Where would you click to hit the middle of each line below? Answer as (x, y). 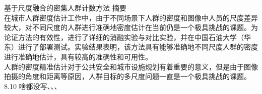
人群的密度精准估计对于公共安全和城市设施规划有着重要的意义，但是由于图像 (131, 66)
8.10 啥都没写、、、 (33, 86)
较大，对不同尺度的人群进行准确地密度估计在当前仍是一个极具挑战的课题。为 (131, 27)
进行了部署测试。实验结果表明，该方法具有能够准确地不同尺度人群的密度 (138, 47)
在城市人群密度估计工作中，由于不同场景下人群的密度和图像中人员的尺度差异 (131, 17)
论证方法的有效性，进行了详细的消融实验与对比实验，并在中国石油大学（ (124, 37)
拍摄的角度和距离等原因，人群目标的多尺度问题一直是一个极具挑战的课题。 (127, 76)
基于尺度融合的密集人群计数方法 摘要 (65, 7)
